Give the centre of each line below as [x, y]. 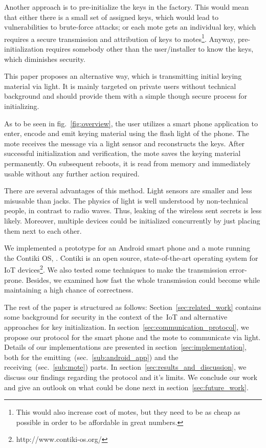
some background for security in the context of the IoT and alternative [116, 317]
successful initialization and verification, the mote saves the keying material [123, 153]
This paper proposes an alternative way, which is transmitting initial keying [123, 76]
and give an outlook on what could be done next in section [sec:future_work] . [126, 387]
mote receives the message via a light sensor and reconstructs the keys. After [125, 143]
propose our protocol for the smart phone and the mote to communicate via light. [132, 337]
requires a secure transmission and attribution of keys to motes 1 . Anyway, [120, 38]
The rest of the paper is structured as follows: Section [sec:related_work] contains [133, 307]
